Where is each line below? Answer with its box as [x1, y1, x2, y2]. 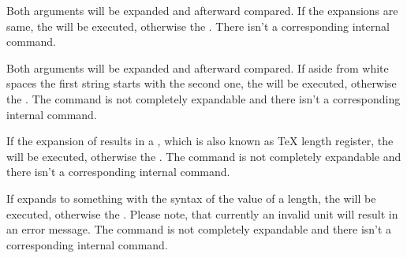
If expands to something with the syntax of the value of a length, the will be [6, 189, 376, 206]
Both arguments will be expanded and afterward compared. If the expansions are [6, 2, 398, 18]
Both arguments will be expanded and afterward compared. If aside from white [6, 59, 389, 76]
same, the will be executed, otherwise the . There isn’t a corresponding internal [6, 17, 390, 34]
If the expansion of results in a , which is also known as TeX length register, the [6, 133, 394, 149]
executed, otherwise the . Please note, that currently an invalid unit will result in [6, 205, 398, 222]
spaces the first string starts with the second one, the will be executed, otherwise [6, 75, 397, 92]
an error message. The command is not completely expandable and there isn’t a [6, 221, 392, 237]
